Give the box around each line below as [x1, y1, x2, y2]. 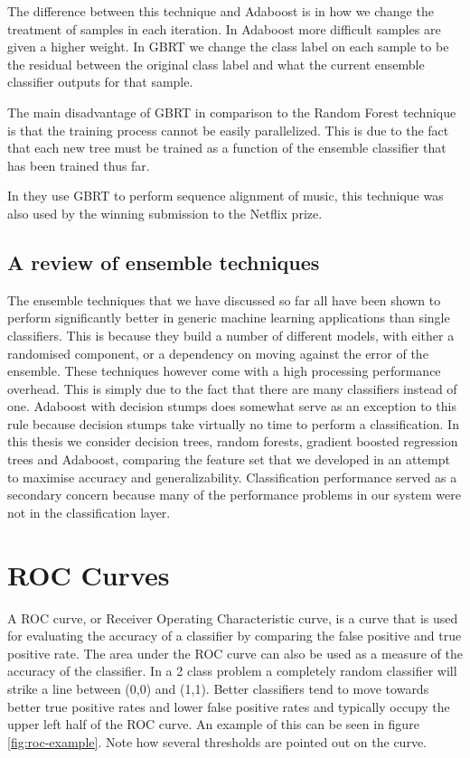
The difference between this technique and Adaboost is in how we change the [7, 2, 434, 20]
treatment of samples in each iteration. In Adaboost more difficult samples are [7, 19, 441, 38]
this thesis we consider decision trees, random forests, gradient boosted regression [7, 432, 458, 451]
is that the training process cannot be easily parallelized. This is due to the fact [7, 120, 449, 139]
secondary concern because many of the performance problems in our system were [7, 485, 461, 504]
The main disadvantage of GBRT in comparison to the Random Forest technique [7, 102, 456, 121]
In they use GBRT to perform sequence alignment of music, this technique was [7, 186, 444, 205]
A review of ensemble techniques [7, 248, 320, 276]
